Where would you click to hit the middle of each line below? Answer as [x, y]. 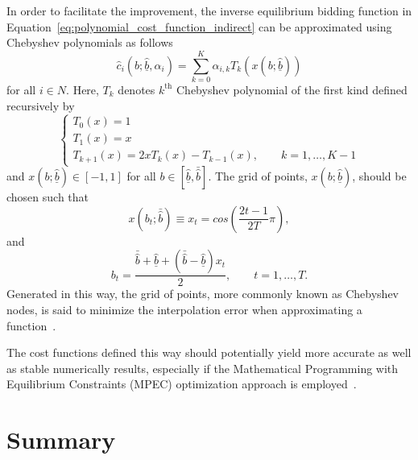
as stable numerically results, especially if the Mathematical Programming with [203, 368]
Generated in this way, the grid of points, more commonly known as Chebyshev [203, 294]
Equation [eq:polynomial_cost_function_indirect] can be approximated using [199, 26]
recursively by [41, 105]
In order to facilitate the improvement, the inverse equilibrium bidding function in [209, 10]
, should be [379, 176]
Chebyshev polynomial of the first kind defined [292, 89]
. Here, [83, 89]
